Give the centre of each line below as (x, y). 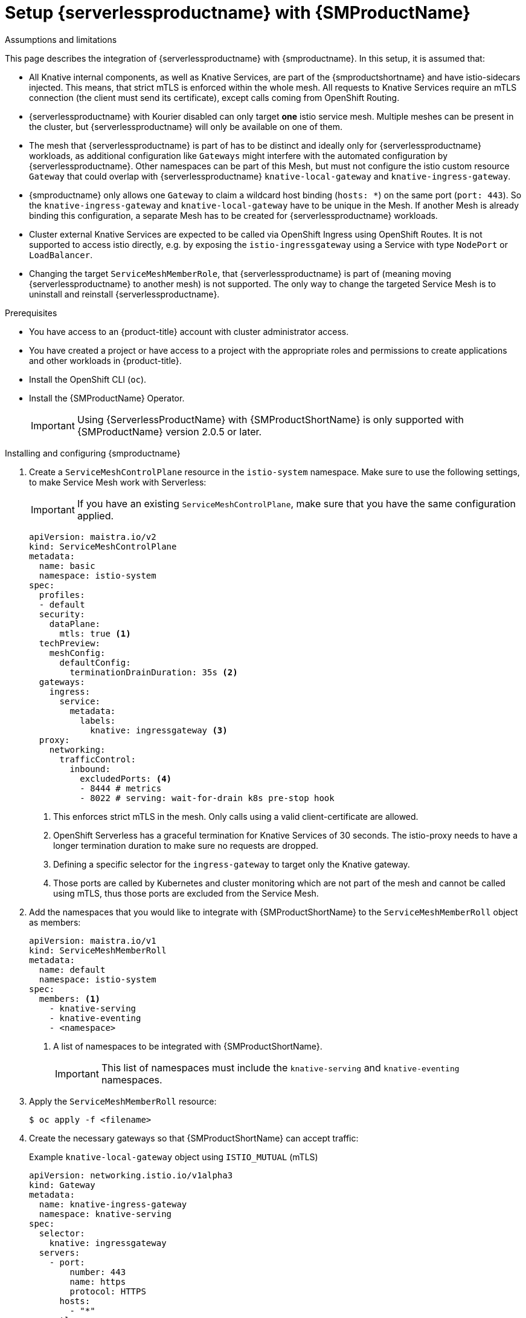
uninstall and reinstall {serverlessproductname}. (124, 294)
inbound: (90, 769)
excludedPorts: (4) (126, 778)
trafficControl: (98, 759)
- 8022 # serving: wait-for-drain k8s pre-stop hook (207, 798)
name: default (72, 969)
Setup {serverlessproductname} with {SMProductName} (238, 13)
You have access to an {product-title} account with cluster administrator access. (189, 331)
